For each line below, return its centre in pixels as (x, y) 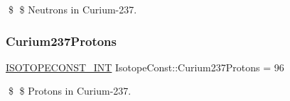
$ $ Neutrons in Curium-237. (72, 9)
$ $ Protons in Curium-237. (70, 91)
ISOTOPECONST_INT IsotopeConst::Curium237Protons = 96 (145, 67)
